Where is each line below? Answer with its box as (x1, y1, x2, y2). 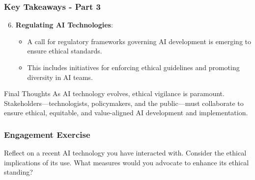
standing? (4, 167, 33, 177)
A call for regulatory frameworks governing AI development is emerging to (27, 36, 251, 46)
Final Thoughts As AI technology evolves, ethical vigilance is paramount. (4, 88, 225, 99)
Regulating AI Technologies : (15, 20, 113, 30)
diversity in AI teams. (27, 72, 93, 82)
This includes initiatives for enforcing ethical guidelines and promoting (27, 62, 240, 72)
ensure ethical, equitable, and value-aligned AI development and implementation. (4, 107, 248, 118)
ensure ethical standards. (27, 46, 102, 56)
